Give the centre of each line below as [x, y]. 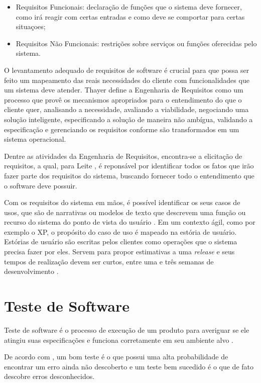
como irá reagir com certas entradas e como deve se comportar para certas [130, 16]
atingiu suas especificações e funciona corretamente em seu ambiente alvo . [119, 340]
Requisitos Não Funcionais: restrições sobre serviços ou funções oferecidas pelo [136, 43]
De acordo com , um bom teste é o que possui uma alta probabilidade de [116, 357]
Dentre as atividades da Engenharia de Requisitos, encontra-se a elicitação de [123, 156]
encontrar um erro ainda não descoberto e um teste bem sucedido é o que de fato [129, 366]
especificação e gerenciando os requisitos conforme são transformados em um [122, 129]
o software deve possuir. [41, 185]
